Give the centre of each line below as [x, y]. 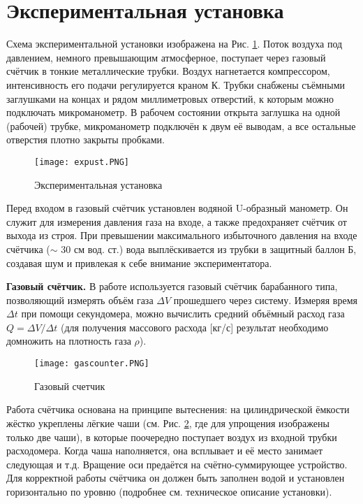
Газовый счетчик [70, 386]
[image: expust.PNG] [82, 162]
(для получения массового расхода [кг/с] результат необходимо [194, 327]
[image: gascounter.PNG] [92, 364]
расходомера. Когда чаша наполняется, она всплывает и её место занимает [165, 451]
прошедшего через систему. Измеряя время [265, 300]
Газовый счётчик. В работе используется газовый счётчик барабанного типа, [172, 286]
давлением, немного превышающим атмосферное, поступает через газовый [166, 57]
